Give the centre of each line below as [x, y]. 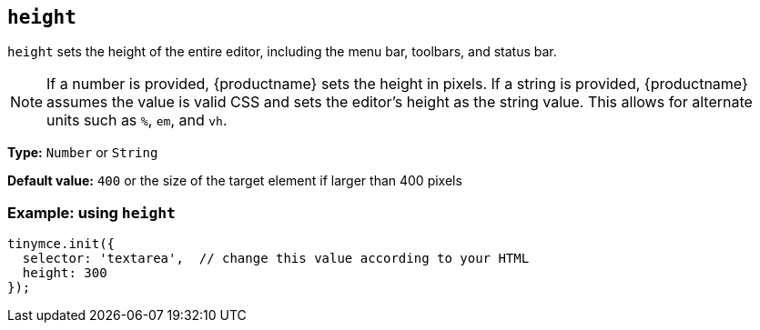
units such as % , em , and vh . [137, 120]
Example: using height [91, 212]
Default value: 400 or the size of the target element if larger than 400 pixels [235, 181]
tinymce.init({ [61, 244]
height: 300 [65, 273]
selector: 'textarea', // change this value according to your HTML [276, 259]
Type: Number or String [83, 153]
